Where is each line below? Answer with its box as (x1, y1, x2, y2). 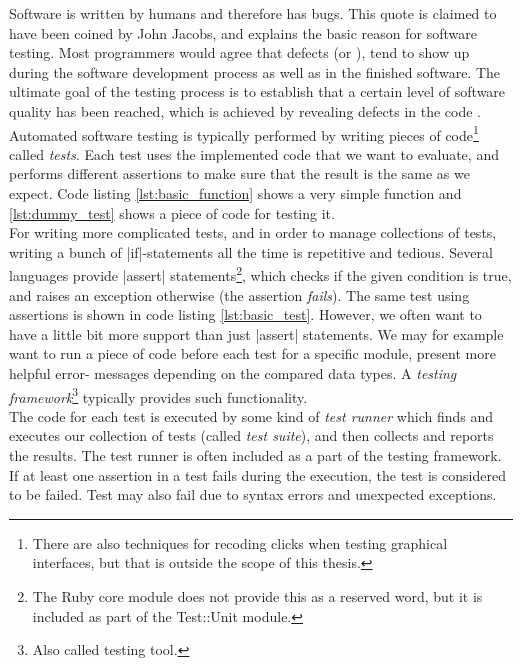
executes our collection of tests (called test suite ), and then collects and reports (9, 425, 494, 446)
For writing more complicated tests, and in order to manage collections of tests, (9, 222, 497, 243)
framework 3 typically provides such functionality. (9, 383, 308, 407)
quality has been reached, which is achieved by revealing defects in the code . (9, 100, 482, 121)
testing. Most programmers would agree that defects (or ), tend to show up (9, 42, 470, 63)
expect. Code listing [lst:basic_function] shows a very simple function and (9, 183, 462, 203)
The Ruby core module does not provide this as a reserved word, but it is (32, 586, 483, 606)
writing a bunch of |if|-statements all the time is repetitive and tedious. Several (9, 241, 493, 262)
